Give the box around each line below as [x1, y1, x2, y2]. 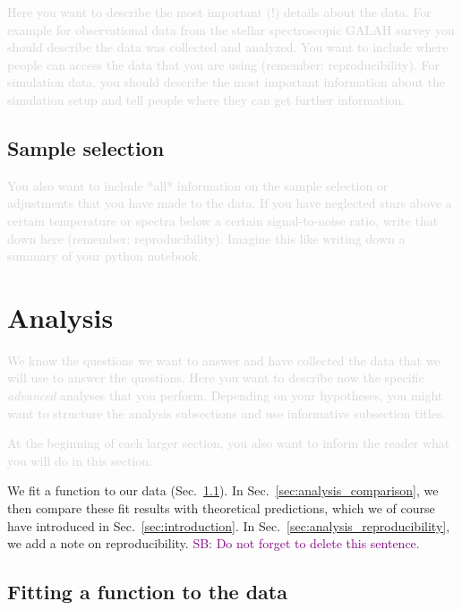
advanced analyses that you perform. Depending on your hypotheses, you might [7, 386, 443, 405]
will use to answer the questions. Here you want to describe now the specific [7, 368, 424, 387]
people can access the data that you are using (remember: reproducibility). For [7, 55, 440, 73]
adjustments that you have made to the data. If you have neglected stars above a [7, 193, 452, 212]
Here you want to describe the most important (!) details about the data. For [7, 3, 432, 21]
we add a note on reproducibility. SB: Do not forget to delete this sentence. [7, 534, 420, 553]
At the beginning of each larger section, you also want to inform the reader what [7, 434, 450, 452]
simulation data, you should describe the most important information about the [7, 73, 445, 91]
